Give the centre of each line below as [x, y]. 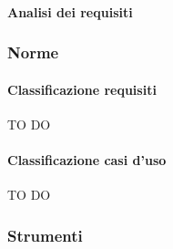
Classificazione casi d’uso [87, 160]
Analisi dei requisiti [70, 11]
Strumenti [45, 235]
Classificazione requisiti [82, 89]
